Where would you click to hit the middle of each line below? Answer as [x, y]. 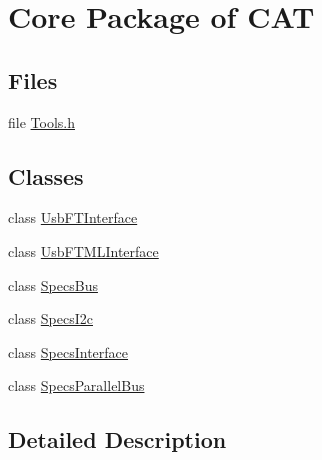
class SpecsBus [53, 284]
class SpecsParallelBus [76, 385]
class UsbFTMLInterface [83, 250]
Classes [46, 175]
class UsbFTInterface [73, 217]
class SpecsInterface [68, 351]
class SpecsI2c [50, 318]
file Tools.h [41, 121]
